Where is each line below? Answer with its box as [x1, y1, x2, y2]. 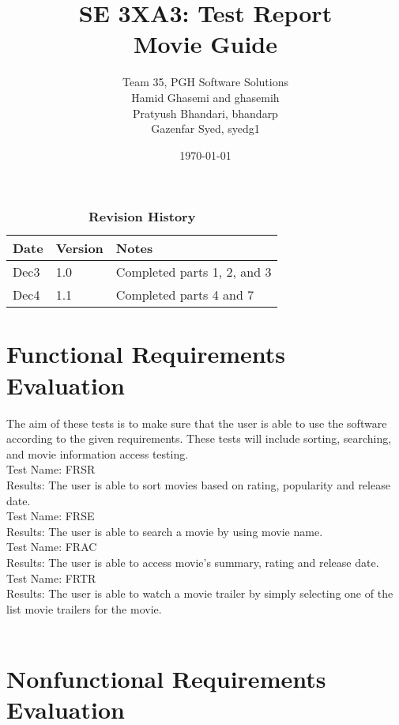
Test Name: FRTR [6, 569, 96, 586]
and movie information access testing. [6, 445, 189, 462]
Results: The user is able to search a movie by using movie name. [6, 523, 323, 539]
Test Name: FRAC [6, 538, 97, 555]
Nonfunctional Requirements [6, 663, 326, 695]
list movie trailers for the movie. [6, 600, 162, 617]
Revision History [88, 207, 196, 226]
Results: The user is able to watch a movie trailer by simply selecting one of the [6, 585, 393, 602]
